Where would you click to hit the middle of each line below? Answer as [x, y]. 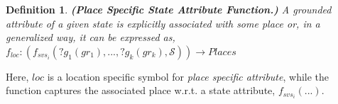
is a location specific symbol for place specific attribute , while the [188, 76]
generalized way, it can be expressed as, [91, 37]
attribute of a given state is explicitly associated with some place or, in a [163, 23]
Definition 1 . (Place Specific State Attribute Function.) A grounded [169, 9]
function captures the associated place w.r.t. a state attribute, [141, 90]
